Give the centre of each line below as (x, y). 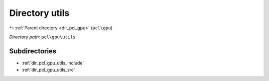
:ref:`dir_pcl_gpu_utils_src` (49, 70)
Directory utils (39, 13)
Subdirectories (33, 51)
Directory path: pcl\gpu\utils (42, 37)
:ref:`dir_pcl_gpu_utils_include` (53, 63)
